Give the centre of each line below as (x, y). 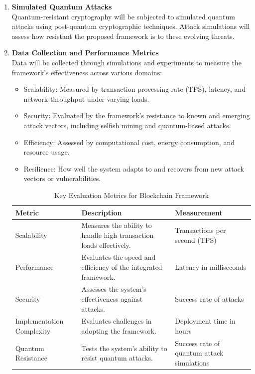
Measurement (199, 212)
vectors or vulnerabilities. (62, 178)
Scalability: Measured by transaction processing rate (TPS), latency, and (135, 89)
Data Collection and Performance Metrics (85, 53)
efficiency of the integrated (122, 267)
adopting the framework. (119, 331)
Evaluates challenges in (117, 321)
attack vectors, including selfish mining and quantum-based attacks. (127, 125)
